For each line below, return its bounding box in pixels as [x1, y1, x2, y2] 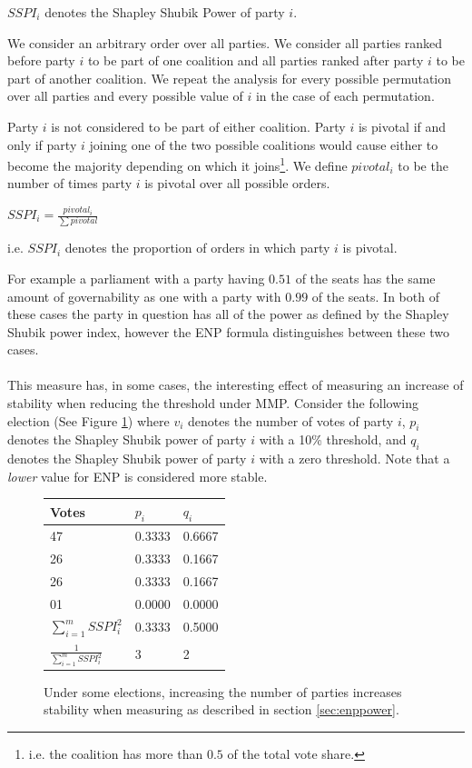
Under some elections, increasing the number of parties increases [44, 682, 402, 701]
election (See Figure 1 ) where [7, 411, 170, 430]
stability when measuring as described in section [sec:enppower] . [44, 700, 399, 719]
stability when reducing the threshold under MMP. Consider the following [7, 394, 418, 413]
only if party [7, 135, 77, 154]
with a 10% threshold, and [259, 430, 407, 449]
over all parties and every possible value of [7, 86, 243, 105]
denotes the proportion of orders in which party [64, 238, 330, 257]
